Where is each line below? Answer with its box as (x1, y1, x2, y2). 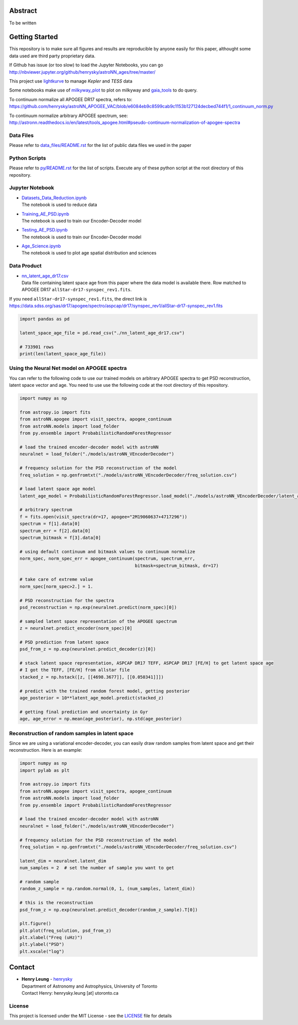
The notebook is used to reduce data (21, 202, 97, 208)
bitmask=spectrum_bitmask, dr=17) (135, 563, 219, 569)
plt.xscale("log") (19, 948, 65, 954)
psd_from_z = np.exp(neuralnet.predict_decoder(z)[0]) (19, 646, 156, 652)
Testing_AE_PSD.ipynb (21, 227, 68, 233)
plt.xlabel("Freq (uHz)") (19, 935, 83, 940)
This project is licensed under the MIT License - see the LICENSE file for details (9, 1013, 172, 1019)
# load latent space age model (19, 486, 96, 492)
